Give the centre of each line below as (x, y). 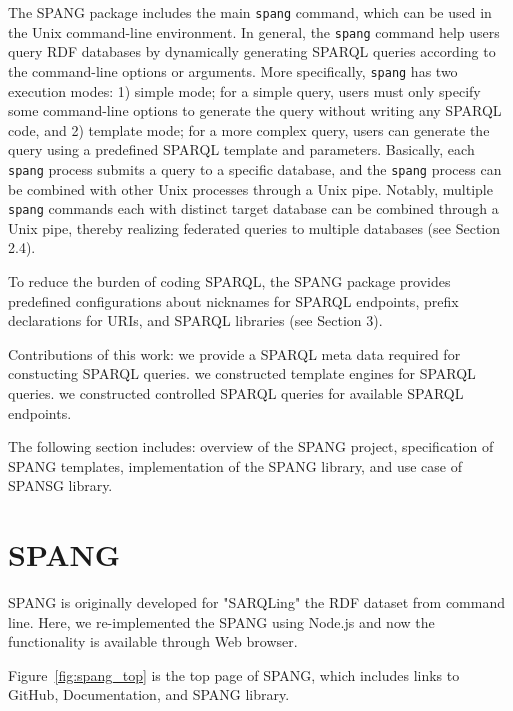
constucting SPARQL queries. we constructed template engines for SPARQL (242, 373)
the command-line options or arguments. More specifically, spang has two (233, 70)
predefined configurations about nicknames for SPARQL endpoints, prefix (233, 300)
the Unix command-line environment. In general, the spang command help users (254, 31)
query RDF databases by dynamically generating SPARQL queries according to (252, 51)
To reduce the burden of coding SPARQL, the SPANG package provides (229, 281)
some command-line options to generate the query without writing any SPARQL (255, 110)
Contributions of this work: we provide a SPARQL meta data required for (234, 353)
